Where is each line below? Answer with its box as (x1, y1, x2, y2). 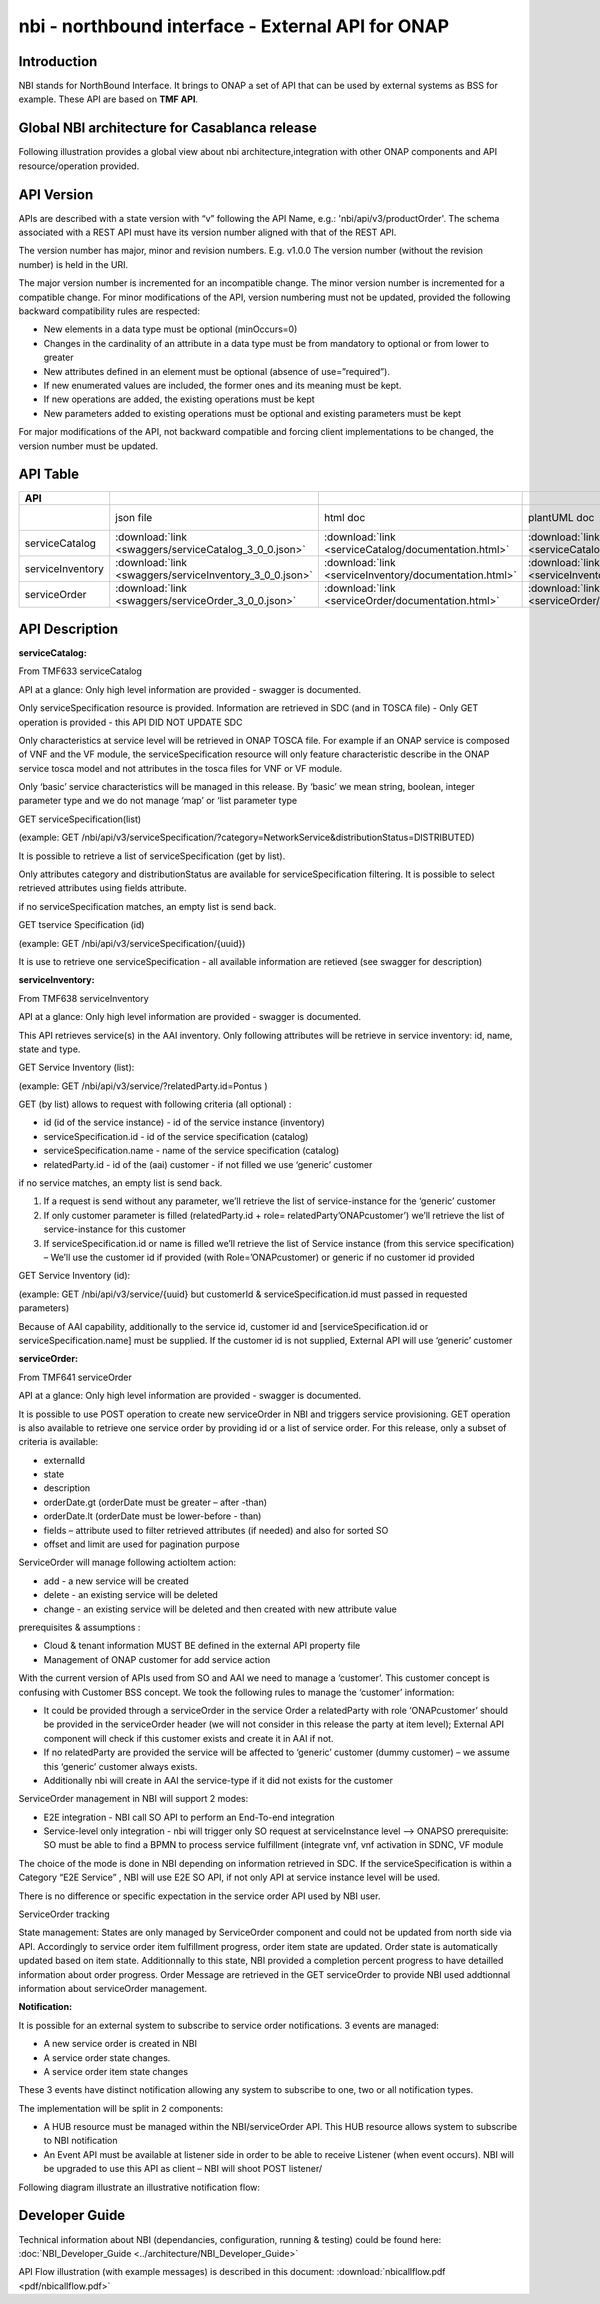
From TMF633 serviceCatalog (18, 665, 142, 677)
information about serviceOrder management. (18, 1982, 208, 1994)
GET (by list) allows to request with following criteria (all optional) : (18, 1098, 292, 1110)
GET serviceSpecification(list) (18, 813, 142, 825)
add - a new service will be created (43, 1575, 189, 1587)
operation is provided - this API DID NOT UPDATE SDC (18, 716, 243, 728)
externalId (43, 1454, 85, 1466)
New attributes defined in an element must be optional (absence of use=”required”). (43, 365, 390, 377)
